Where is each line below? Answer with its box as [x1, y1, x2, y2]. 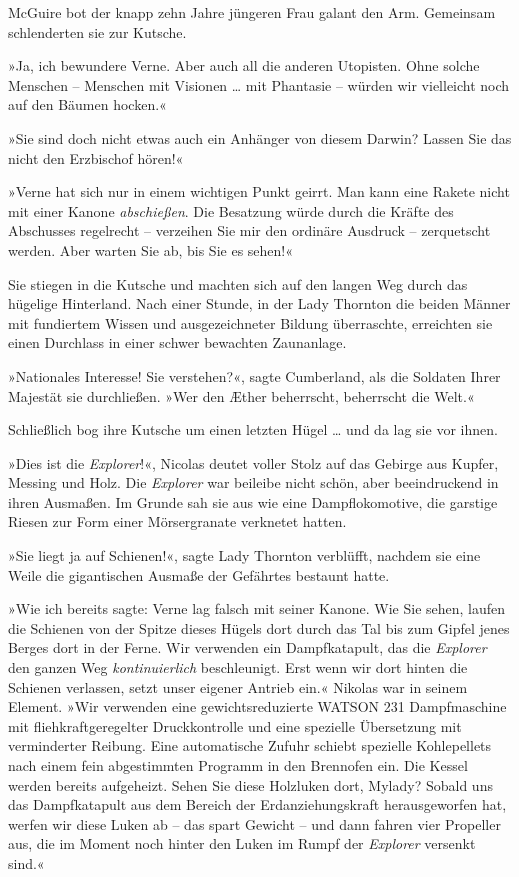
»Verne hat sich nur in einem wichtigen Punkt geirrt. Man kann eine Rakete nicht [8, 181, 510, 202]
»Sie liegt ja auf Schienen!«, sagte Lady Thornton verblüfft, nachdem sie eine [8, 545, 481, 566]
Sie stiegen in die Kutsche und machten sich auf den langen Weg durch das [8, 273, 468, 294]
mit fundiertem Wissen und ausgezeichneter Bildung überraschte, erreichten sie [8, 312, 493, 333]
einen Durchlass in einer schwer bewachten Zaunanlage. [8, 332, 347, 353]
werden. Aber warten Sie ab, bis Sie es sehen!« [8, 239, 293, 260]
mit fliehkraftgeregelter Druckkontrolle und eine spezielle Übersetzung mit [8, 715, 462, 736]
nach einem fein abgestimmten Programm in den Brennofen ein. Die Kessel [8, 755, 468, 775]
